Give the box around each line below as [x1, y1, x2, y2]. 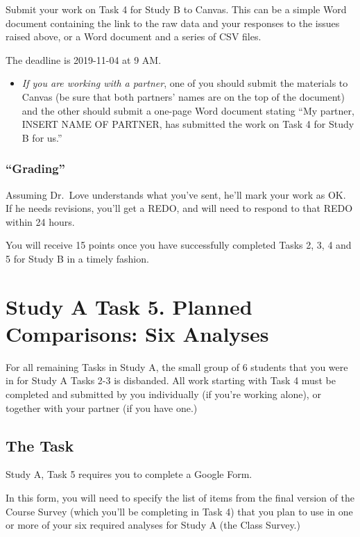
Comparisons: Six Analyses [6, 319, 269, 347]
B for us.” [22, 130, 62, 144]
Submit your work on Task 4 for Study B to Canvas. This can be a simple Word [6, 2, 347, 16]
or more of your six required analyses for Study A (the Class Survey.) [6, 518, 300, 532]
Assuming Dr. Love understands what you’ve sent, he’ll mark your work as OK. [6, 187, 346, 201]
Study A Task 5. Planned [6, 292, 252, 320]
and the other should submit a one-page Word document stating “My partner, [22, 103, 354, 117]
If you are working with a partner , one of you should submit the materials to [22, 76, 348, 90]
